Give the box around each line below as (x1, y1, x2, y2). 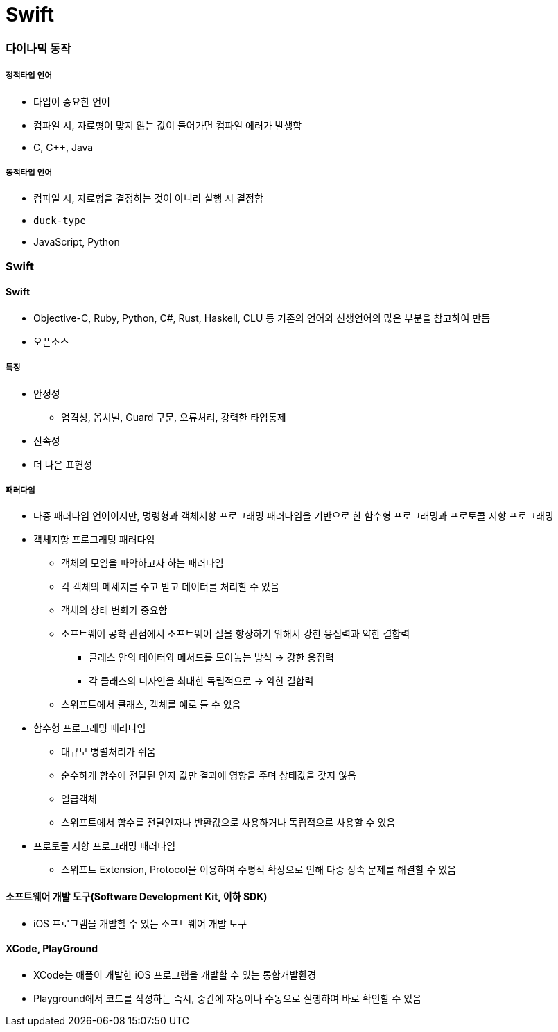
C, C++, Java (33, 141, 94, 153)
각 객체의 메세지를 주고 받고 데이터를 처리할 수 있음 (61, 580, 279, 593)
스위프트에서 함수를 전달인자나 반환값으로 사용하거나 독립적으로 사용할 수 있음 (61, 816, 396, 829)
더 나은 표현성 (33, 458, 93, 470)
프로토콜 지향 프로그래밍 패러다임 (33, 840, 176, 852)
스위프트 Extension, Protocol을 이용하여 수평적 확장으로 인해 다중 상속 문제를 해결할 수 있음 (61, 863, 457, 876)
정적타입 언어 (6, 71, 52, 81)
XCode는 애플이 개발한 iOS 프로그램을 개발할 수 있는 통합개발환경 (33, 968, 317, 981)
